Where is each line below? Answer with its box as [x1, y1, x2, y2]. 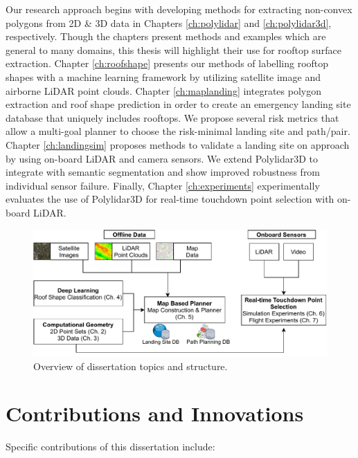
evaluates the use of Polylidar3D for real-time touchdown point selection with [6, 192, 334, 206]
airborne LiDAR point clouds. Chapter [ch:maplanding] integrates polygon [6, 83, 321, 98]
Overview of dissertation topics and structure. [33, 358, 228, 373]
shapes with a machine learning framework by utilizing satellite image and [6, 69, 321, 84]
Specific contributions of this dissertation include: [6, 439, 215, 454]
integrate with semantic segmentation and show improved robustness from [6, 165, 321, 179]
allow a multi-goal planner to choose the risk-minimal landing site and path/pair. [6, 124, 350, 138]
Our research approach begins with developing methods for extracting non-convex [6, 2, 352, 16]
